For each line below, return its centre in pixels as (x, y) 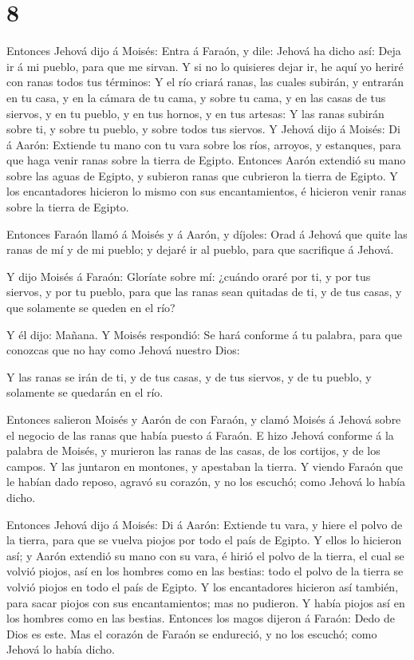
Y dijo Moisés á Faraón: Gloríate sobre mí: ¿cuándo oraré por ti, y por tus (189, 276)
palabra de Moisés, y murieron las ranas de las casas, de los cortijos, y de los (193, 451)
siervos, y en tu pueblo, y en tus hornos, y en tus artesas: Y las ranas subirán (195, 113)
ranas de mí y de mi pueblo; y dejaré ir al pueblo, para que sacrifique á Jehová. (200, 249)
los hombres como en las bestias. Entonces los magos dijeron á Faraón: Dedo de (201, 618)
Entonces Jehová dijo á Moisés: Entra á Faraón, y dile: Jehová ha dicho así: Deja (204, 51)
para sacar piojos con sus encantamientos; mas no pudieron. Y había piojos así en (206, 602)
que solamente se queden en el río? (91, 308)
